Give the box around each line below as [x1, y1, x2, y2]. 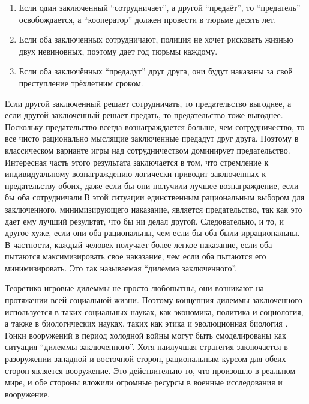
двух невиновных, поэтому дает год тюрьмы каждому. [19, 44, 218, 57]
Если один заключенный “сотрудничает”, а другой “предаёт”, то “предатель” [19, 1, 301, 13]
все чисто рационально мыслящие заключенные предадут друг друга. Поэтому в [5, 132, 299, 145]
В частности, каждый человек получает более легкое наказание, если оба [5, 238, 272, 250]
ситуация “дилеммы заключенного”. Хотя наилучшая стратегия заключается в [5, 340, 288, 353]
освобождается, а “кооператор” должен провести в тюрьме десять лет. [19, 13, 277, 25]
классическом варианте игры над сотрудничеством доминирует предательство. [5, 143, 290, 156]
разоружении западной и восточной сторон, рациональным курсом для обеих [5, 352, 286, 365]
